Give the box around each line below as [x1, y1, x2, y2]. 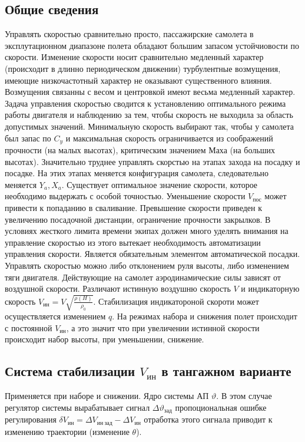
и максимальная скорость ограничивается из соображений [65, 131, 273, 144]
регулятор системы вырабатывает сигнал [5, 401, 150, 413]
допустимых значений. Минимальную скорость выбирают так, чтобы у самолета [5, 120, 294, 132]
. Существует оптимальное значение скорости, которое [61, 178, 258, 190]
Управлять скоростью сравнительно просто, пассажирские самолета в [5, 28, 254, 40]
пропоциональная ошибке [175, 401, 267, 413]
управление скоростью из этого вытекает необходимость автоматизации [5, 236, 261, 248]
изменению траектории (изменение [5, 425, 130, 437]
